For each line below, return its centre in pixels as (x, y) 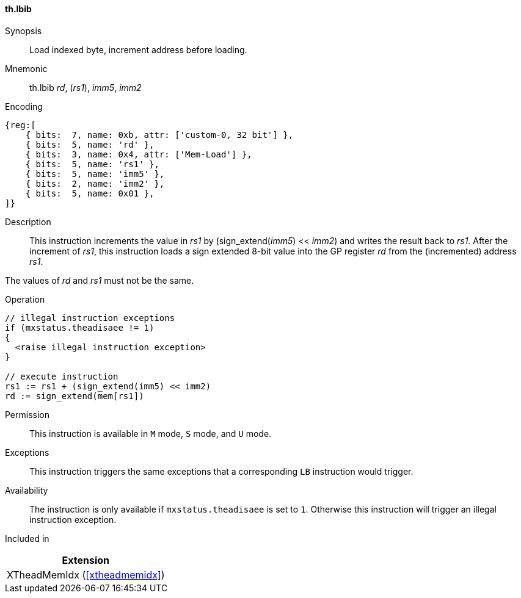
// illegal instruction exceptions (90, 318)
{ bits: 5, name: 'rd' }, (90, 144)
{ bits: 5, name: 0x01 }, (90, 193)
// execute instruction (62, 376)
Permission (27, 414)
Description (28, 222)
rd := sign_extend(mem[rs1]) (75, 396)
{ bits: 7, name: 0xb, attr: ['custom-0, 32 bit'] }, (159, 135)
